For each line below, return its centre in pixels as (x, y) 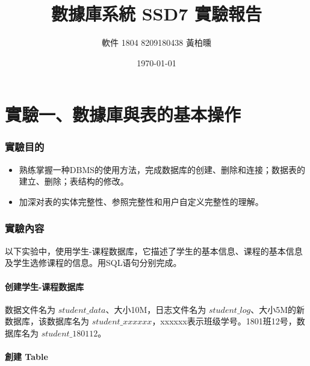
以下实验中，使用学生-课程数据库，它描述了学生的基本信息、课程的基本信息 (154, 251)
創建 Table (26, 357)
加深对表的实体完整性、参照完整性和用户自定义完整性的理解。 (141, 201)
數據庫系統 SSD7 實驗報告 (157, 14)
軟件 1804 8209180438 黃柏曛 (157, 43)
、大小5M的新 (278, 309)
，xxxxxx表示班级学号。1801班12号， (224, 321)
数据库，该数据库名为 (47, 321)
